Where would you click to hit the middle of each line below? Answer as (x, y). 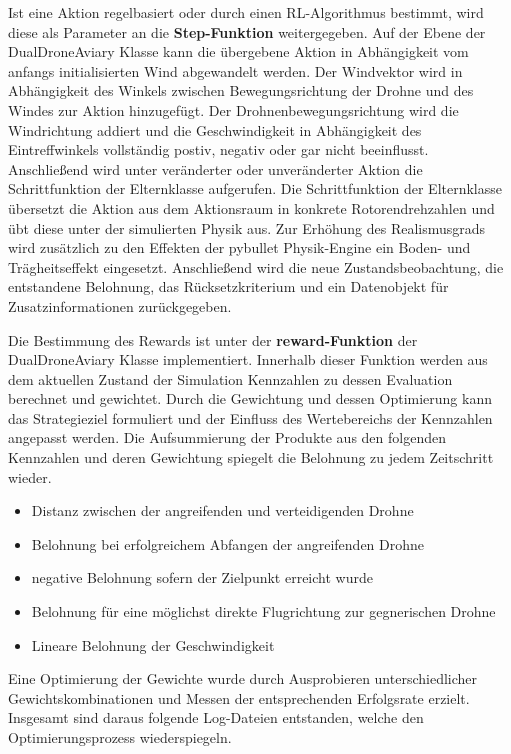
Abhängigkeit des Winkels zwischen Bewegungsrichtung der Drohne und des (241, 90)
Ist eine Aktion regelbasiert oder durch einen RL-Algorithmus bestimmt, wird (246, 12)
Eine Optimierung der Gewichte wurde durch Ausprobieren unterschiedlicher (243, 678)
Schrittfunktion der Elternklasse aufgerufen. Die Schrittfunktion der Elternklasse (255, 188)
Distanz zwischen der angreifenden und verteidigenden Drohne (222, 510)
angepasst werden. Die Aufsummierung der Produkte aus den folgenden (227, 437)
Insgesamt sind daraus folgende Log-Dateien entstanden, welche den (216, 717)
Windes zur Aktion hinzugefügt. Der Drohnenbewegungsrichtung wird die (233, 109)
